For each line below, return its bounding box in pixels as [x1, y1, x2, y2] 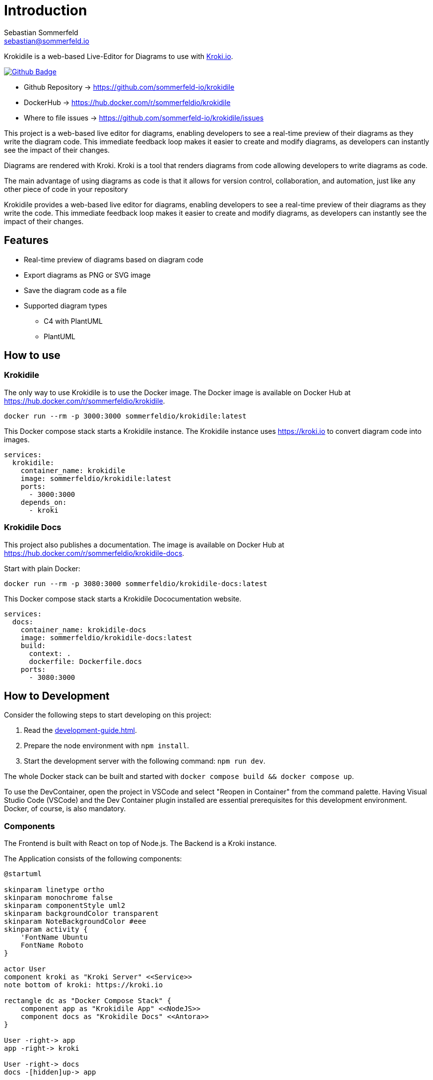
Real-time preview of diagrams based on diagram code [24, 255, 203, 264]
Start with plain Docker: [4, 564, 80, 573]
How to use [4, 349, 61, 362]
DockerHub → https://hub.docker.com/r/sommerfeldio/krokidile [24, 98, 231, 107]
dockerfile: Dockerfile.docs [29, 657, 142, 665]
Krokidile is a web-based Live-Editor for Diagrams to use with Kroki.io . [4, 52, 233, 60]
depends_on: [20, 498, 67, 506]
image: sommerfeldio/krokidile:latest [20, 474, 172, 482]
